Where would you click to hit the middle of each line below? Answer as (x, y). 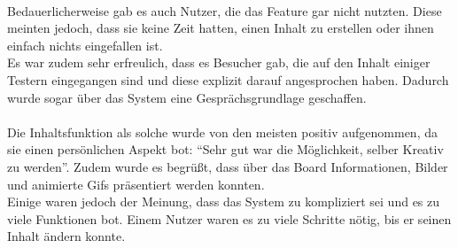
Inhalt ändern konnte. (66, 236)
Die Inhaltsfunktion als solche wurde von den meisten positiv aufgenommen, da (222, 132)
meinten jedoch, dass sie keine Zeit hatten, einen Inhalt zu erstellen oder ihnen (221, 28)
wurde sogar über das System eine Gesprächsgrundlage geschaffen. (187, 97)
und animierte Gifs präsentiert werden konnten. (136, 184)
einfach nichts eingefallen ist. (85, 45)
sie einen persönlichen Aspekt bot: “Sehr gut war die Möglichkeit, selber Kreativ (225, 149)
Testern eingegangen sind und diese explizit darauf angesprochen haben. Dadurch (228, 79)
